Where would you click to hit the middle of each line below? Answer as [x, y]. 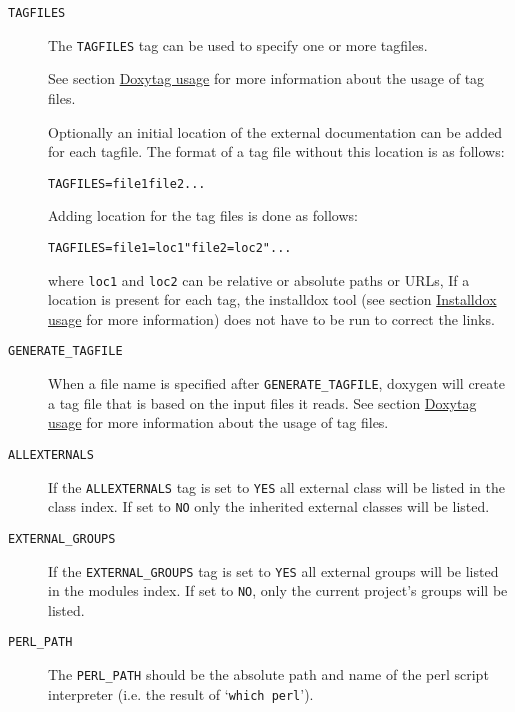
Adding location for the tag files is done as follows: [203, 215]
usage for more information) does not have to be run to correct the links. [271, 318]
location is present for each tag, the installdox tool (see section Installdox [272, 299]
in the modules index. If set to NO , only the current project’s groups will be [278, 590]
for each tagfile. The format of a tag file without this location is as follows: [276, 151]
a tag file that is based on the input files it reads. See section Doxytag [262, 402]
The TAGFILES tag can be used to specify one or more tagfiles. [238, 44]
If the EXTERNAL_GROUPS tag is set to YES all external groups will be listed [273, 570]
